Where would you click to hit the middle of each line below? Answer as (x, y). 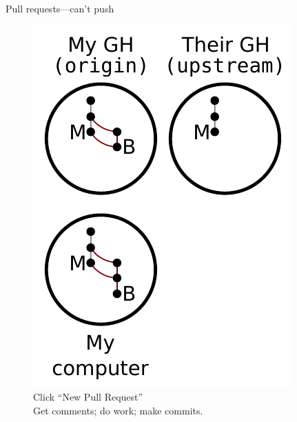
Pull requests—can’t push (60, 8)
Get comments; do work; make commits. (118, 410)
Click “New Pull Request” (88, 397)
